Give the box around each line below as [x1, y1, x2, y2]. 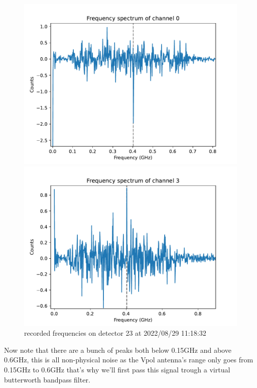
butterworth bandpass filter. [4, 374, 90, 384]
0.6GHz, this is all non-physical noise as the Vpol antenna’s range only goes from [4, 354, 253, 365]
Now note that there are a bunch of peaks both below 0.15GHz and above [4, 344, 231, 355]
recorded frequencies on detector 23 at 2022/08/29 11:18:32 [24, 328, 206, 338]
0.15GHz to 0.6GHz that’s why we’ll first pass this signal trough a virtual [4, 364, 230, 374]
